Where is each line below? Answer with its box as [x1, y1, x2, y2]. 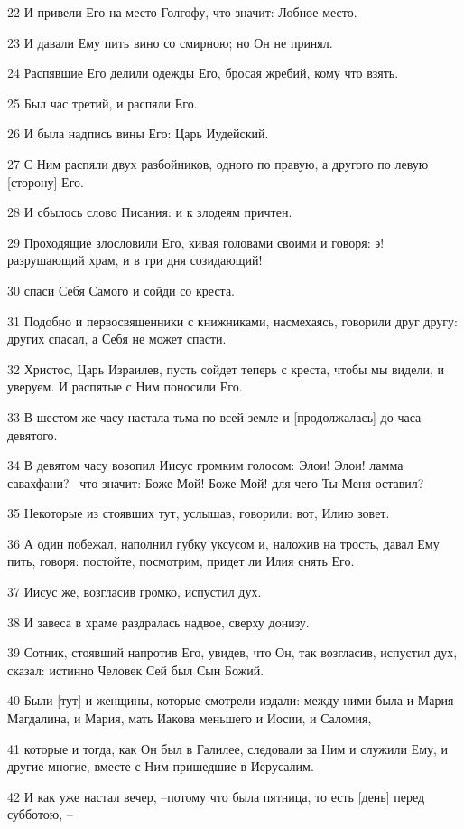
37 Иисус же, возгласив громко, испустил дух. [7, 582, 262, 601]
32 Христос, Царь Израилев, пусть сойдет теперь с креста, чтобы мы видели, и [7, 359, 444, 378]
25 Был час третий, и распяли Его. [7, 93, 198, 112]
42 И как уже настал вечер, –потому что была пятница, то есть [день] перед [7, 787, 425, 805]
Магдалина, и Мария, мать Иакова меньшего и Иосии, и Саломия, [7, 709, 372, 728]
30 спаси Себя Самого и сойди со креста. [7, 280, 236, 299]
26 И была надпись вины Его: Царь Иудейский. [7, 124, 269, 143]
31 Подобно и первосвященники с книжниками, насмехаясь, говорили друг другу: [7, 311, 458, 330]
